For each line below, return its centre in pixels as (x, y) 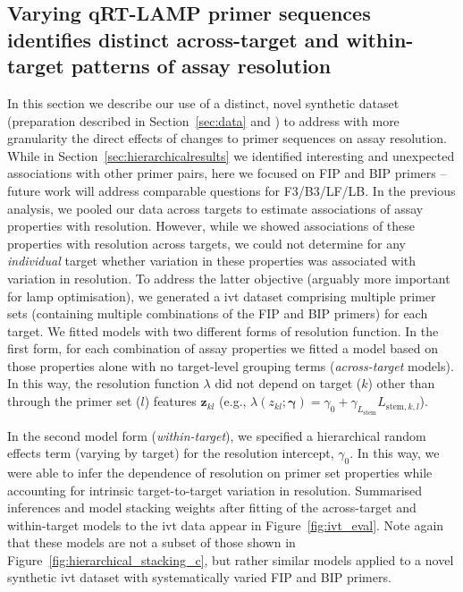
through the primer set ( (74, 401)
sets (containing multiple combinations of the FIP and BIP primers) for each (218, 313)
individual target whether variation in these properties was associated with (212, 261)
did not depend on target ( (288, 383)
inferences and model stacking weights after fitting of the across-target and (212, 507)
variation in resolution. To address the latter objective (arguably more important (229, 278)
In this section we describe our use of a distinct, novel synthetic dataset (203, 102)
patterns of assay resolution (201, 66)
